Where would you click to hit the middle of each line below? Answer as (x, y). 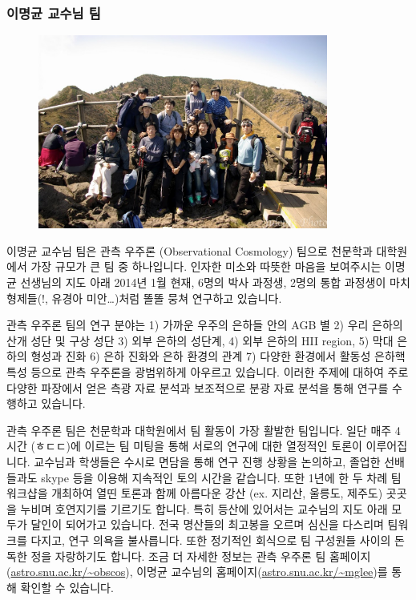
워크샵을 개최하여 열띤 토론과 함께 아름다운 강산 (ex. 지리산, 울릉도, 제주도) (195, 493)
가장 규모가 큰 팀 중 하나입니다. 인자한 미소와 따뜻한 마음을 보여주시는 (206, 266)
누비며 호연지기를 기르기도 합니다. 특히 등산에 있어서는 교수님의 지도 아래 (204, 508)
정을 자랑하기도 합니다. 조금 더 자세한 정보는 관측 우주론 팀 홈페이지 (201, 556)
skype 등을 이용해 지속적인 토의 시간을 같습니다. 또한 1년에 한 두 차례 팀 (221, 477)
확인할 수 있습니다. (67, 587)
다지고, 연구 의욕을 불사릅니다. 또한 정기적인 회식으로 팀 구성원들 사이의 (211, 540)
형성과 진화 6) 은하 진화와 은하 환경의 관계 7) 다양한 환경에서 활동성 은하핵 (218, 356)
